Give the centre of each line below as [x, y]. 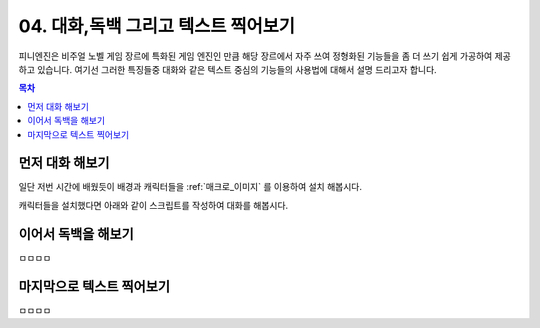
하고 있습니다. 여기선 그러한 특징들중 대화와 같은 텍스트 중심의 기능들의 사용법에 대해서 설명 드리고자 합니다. [227, 69]
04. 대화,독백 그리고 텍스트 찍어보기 [156, 26]
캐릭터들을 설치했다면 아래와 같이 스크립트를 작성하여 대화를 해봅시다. [153, 205]
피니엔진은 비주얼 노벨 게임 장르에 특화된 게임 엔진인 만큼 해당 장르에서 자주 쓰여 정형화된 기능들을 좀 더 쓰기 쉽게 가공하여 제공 [265, 56]
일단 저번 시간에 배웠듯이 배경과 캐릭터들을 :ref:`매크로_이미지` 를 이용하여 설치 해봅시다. [190, 187]
